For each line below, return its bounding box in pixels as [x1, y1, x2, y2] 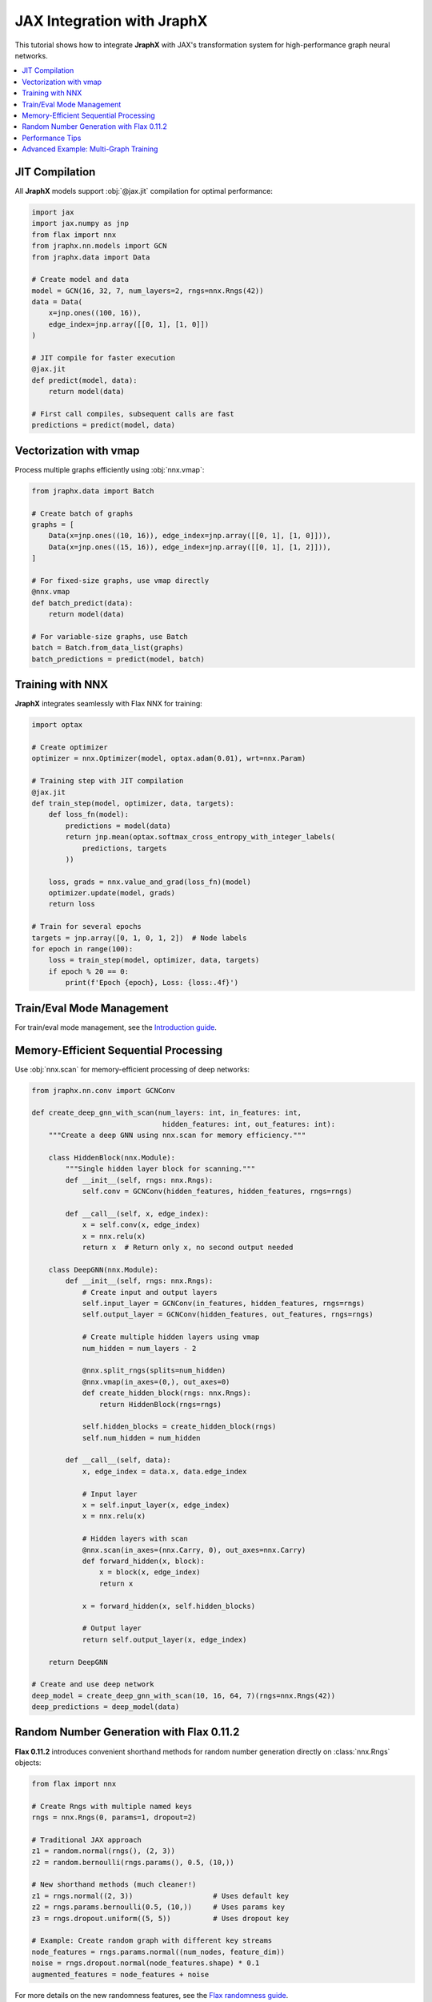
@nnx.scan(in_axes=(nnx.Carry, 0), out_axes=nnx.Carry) [82, 1546, 306, 1554]
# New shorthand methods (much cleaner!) [31, 1880, 197, 1889]
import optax [31, 721, 83, 730]
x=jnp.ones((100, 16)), [48, 308, 142, 318]
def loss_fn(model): [48, 810, 130, 819]
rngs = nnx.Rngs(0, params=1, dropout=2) [31, 1813, 197, 1822]
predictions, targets [82, 843, 167, 853]
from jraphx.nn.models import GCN [31, 241, 167, 251]
